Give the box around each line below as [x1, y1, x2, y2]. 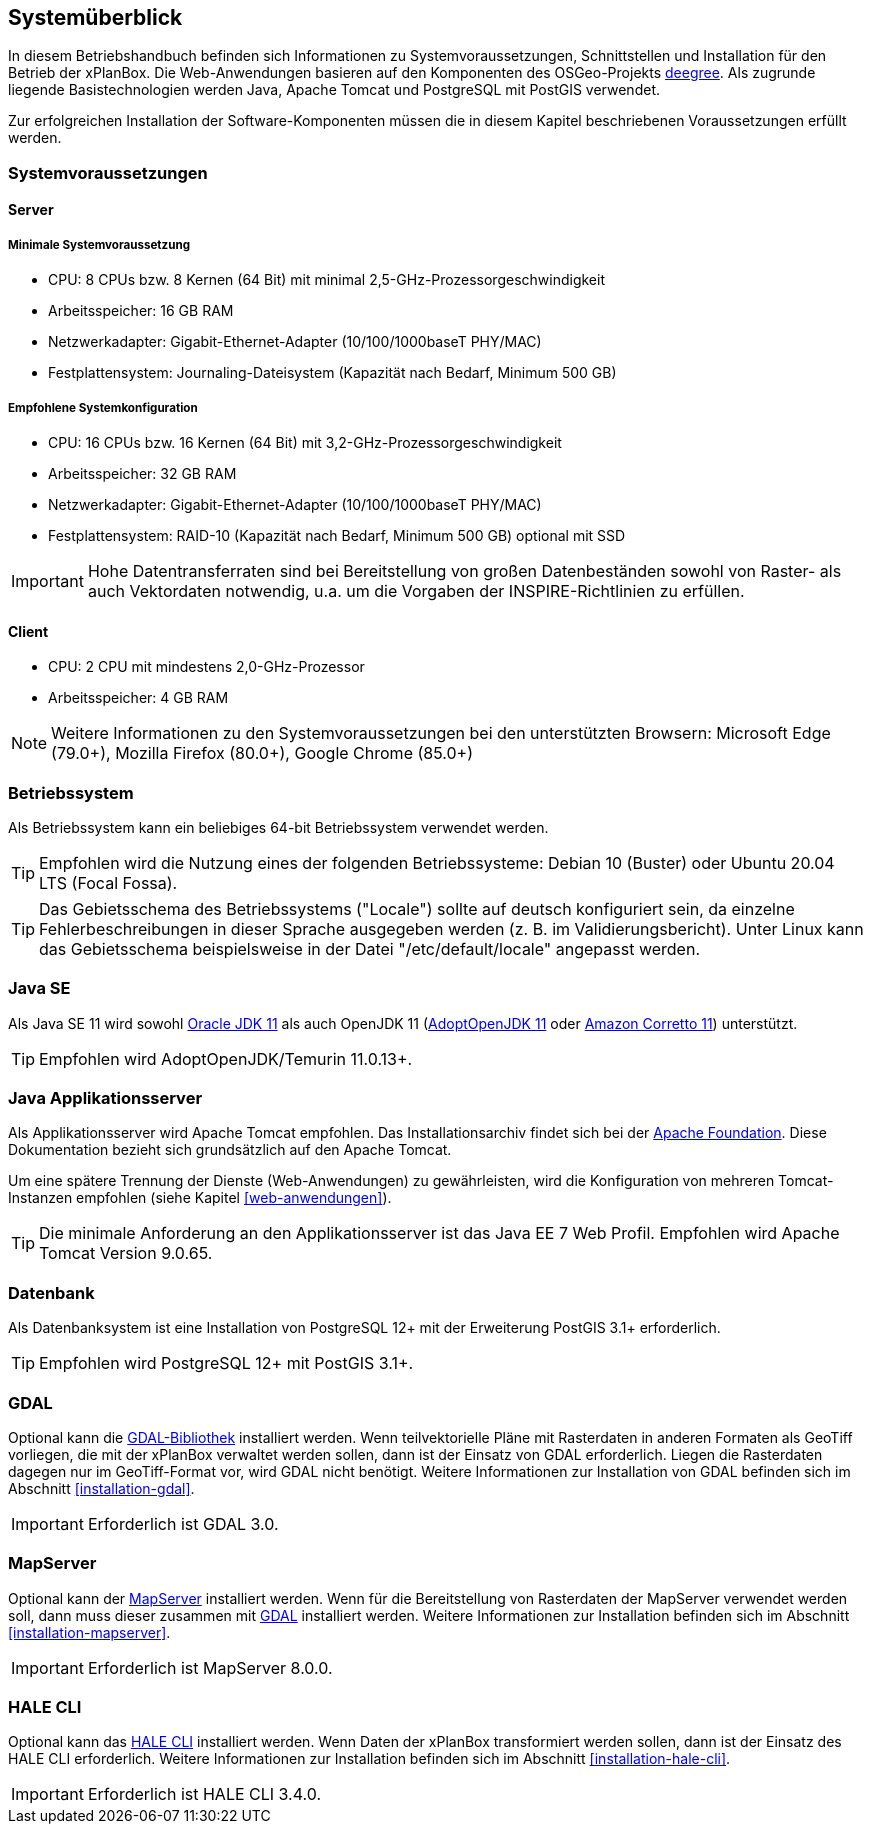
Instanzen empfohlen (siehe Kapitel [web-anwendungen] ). [8, 1189, 392, 1207]
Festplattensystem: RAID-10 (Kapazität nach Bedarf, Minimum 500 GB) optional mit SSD [48, 526, 626, 544]
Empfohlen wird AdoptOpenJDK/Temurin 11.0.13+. [39, 1048, 413, 1069]
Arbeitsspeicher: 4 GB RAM [48, 689, 229, 707]
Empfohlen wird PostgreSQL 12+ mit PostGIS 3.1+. [39, 1353, 414, 1374]
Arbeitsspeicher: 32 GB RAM [48, 464, 237, 482]
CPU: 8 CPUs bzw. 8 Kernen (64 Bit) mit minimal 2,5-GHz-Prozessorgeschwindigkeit [48, 271, 605, 289]
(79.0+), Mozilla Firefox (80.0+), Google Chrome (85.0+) [51, 743, 473, 764]
